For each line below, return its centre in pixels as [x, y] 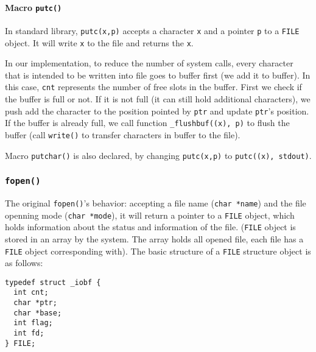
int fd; [29, 333]
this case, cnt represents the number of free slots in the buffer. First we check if [153, 87]
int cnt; [31, 293]
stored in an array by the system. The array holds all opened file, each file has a [154, 238]
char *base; [38, 313]
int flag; [33, 323]
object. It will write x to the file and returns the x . [99, 42]
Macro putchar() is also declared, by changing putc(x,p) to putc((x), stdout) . [158, 155]
